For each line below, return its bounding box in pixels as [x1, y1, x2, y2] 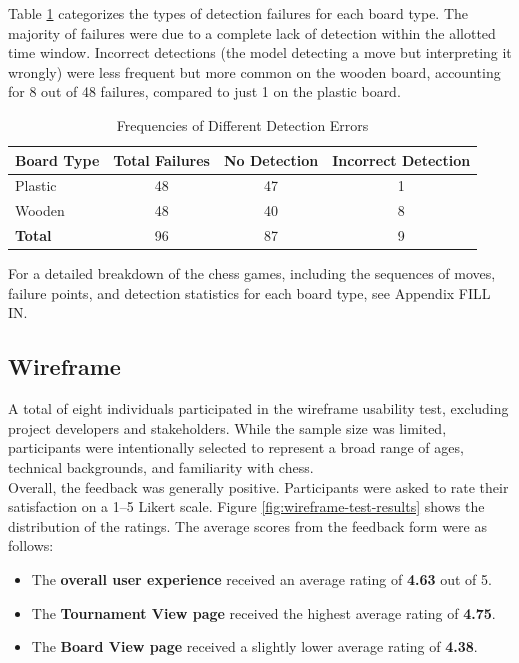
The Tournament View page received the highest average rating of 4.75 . [31, 602, 496, 623]
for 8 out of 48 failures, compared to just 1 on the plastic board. [8, 81, 401, 102]
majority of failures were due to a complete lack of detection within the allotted [8, 22, 496, 43]
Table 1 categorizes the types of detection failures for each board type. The [8, 3, 469, 23]
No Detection [223, 149, 319, 170]
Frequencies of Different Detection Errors [116, 114, 369, 135]
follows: [8, 535, 54, 556]
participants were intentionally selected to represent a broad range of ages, [8, 437, 464, 458]
